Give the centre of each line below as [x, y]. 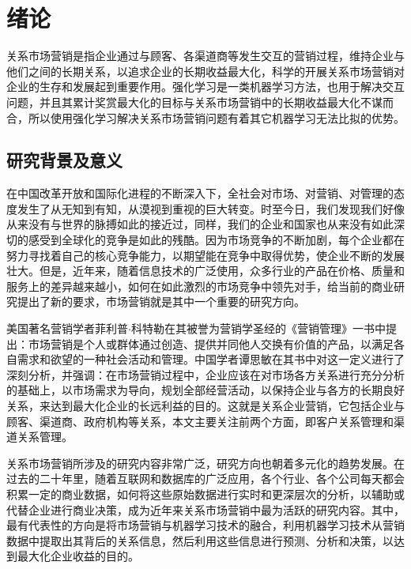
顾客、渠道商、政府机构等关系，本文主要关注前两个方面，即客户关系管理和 [200, 421]
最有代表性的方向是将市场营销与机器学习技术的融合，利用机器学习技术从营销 [205, 525]
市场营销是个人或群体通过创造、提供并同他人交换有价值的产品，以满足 [211, 343]
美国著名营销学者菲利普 [67, 328]
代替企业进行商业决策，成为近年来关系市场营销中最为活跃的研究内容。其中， [205, 509]
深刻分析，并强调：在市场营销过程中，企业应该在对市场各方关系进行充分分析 [205, 374]
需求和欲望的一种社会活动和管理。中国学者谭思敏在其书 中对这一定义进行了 [211, 359]
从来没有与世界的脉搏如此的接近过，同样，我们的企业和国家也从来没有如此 [200, 224]
